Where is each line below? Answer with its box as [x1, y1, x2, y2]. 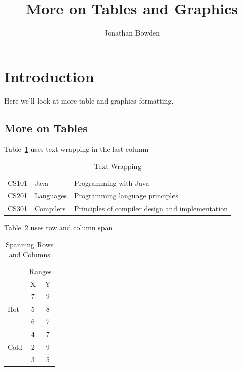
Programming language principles [74, 190, 178, 200]
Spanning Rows [6, 239, 54, 250]
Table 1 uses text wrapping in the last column [4, 144, 149, 154]
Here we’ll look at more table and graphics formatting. [4, 95, 174, 106]
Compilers [34, 203, 66, 213]
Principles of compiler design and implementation [74, 203, 228, 213]
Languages [34, 190, 67, 200]
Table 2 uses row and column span [4, 222, 113, 232]
